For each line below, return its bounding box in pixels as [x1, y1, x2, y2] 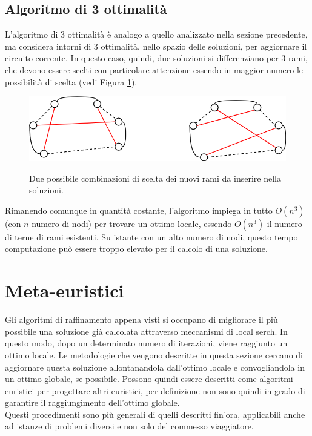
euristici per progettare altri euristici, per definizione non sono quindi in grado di [5, 384, 305, 397]
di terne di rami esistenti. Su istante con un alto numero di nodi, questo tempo [5, 230, 298, 243]
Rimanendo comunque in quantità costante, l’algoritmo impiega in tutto [5, 203, 273, 216]
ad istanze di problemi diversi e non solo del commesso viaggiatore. [5, 420, 254, 432]
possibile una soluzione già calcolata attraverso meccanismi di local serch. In [5, 325, 288, 337]
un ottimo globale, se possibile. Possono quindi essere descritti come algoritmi [5, 372, 293, 385]
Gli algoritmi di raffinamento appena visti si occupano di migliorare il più [5, 313, 278, 326]
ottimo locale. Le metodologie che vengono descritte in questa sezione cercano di [5, 348, 303, 361]
